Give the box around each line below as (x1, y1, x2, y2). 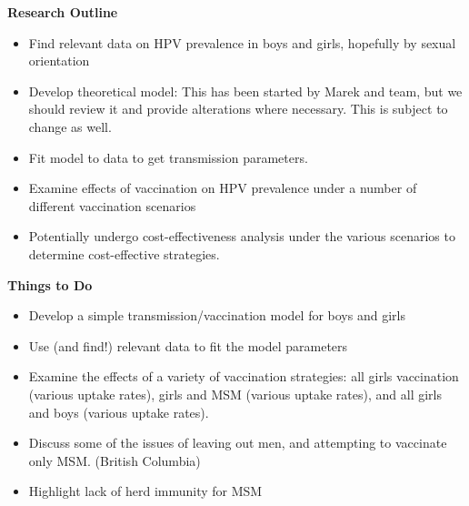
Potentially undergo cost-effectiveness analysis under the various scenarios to (28, 227, 455, 246)
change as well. (28, 116, 112, 136)
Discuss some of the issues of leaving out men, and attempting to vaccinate (28, 433, 447, 452)
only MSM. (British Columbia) (28, 450, 201, 470)
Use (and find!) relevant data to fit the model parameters (28, 336, 348, 355)
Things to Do (7, 275, 93, 294)
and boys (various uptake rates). (28, 402, 209, 421)
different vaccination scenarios (28, 196, 196, 215)
